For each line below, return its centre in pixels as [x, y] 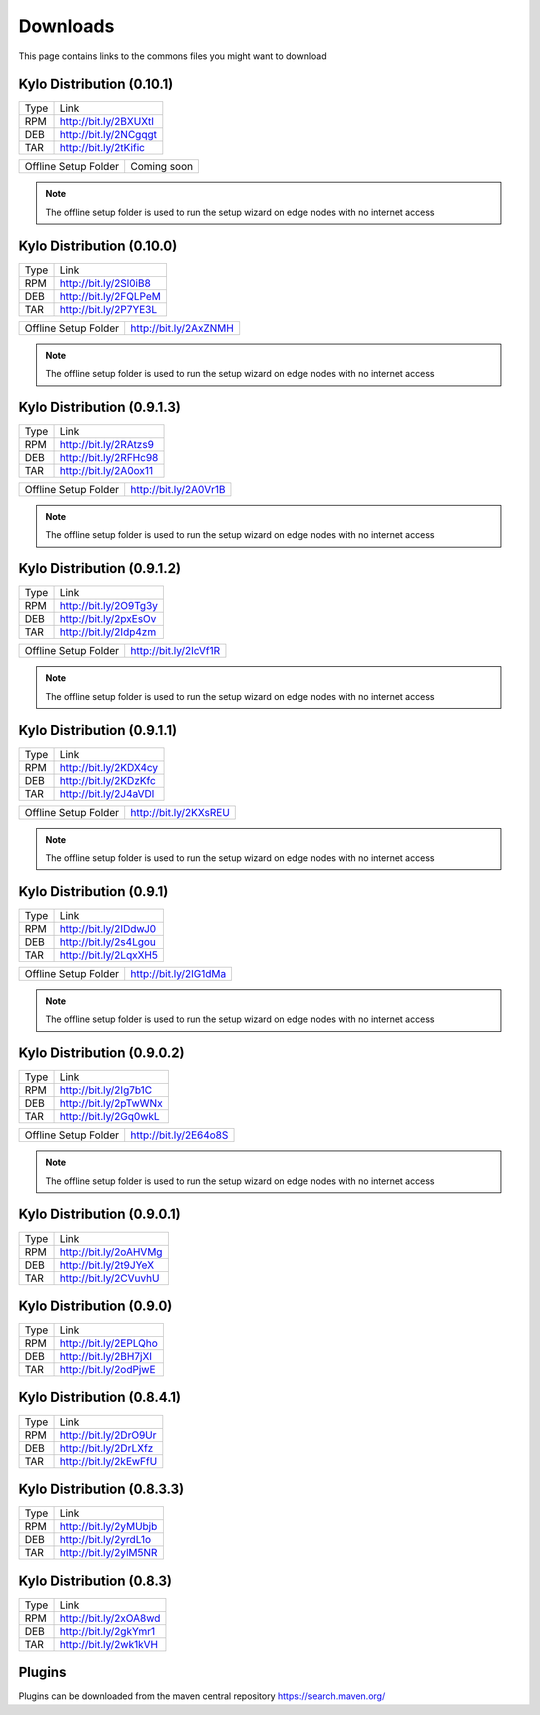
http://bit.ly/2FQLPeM [110, 296]
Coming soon [162, 167]
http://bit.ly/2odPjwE [107, 1370]
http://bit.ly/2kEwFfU [108, 1461]
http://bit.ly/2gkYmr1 [107, 1631]
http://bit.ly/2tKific [102, 148]
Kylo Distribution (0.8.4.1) [100, 1397]
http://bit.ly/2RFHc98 [109, 458]
